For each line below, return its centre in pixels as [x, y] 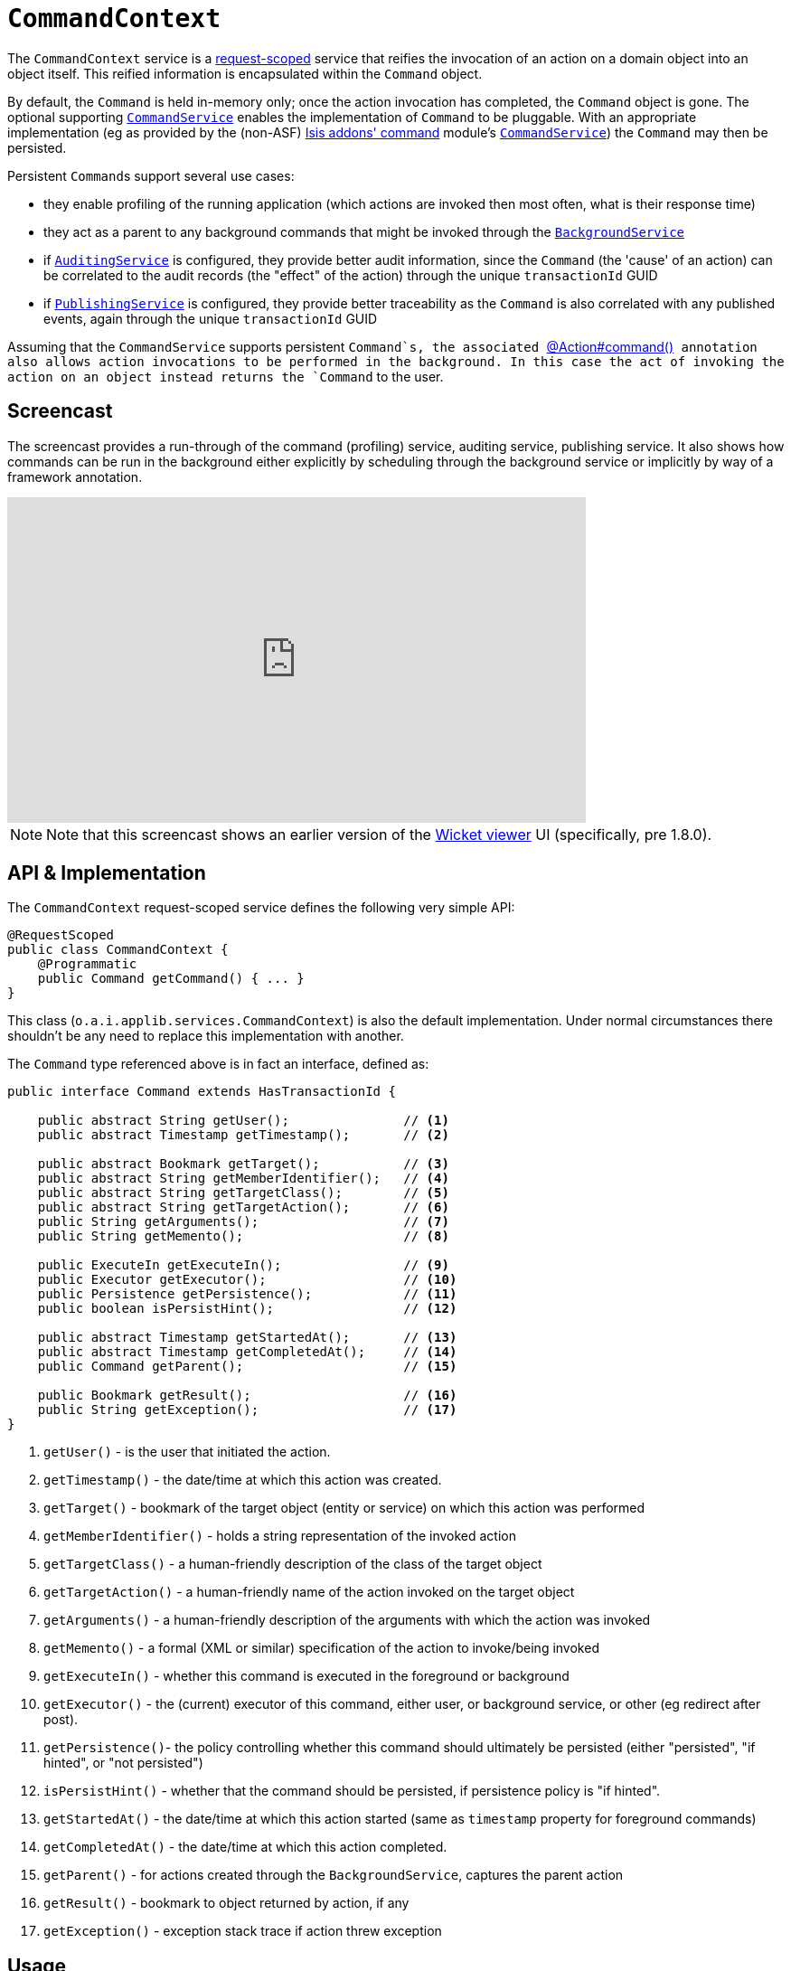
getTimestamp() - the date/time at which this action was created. [243, 1480]
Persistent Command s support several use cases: [151, 175]
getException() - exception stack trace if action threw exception [243, 1931]
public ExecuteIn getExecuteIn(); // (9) [243, 1265]
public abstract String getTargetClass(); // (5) [243, 1193]
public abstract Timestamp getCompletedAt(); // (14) [247, 1352]
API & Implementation [107, 873]
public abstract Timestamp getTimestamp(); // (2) [243, 1135]
